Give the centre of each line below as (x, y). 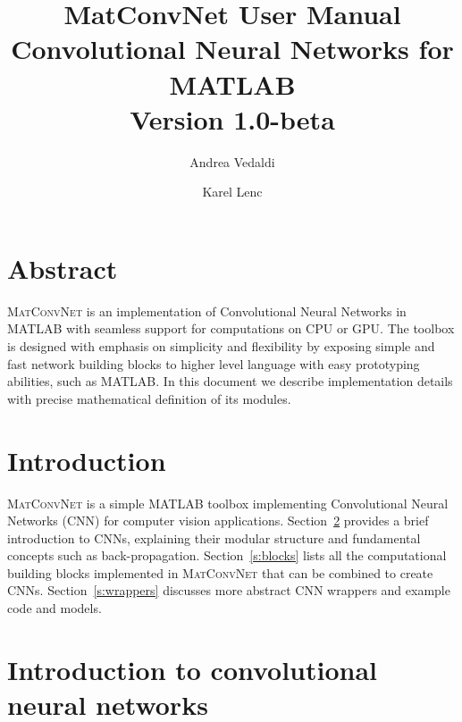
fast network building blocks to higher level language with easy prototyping (214, 363)
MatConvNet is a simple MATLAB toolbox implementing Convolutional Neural (228, 503)
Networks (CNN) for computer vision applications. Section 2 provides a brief (218, 521)
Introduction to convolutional (193, 669)
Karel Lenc (232, 192)
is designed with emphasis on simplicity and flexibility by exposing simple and (221, 346)
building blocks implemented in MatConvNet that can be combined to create (220, 572)
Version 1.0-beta (232, 118)
